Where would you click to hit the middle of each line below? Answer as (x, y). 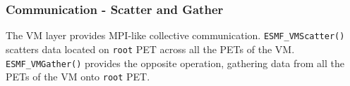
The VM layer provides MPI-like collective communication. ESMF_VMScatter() (175, 35)
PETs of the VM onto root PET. (78, 77)
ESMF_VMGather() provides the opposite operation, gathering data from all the (175, 63)
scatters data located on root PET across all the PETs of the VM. (150, 49)
